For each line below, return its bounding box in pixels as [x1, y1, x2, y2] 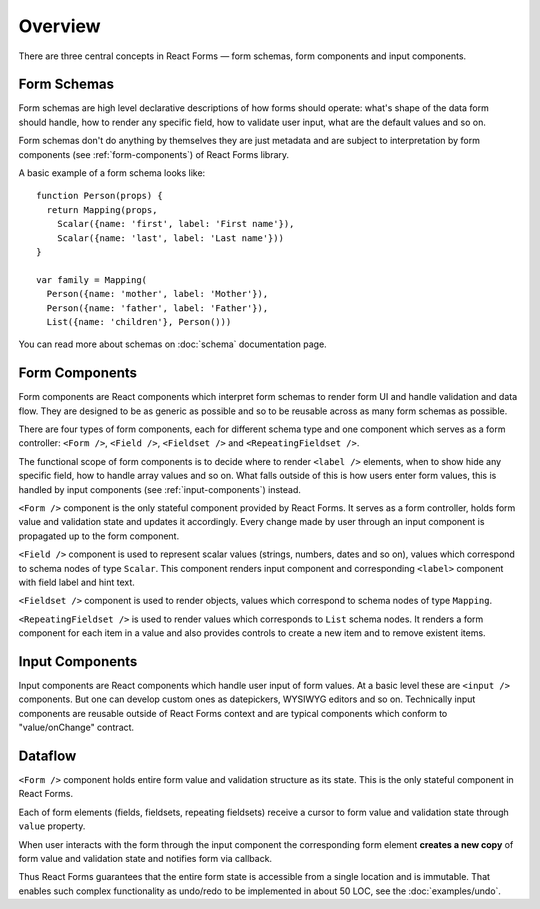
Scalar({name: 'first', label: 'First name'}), [56, 218, 295, 230]
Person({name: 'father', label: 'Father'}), [46, 302, 269, 314]
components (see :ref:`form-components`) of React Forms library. [18, 148, 290, 160]
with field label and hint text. [18, 576, 135, 588]
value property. [18, 820, 86, 832]
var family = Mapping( [36, 274, 148, 285]
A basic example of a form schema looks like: [18, 167, 206, 179]
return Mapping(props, [46, 204, 158, 215]
